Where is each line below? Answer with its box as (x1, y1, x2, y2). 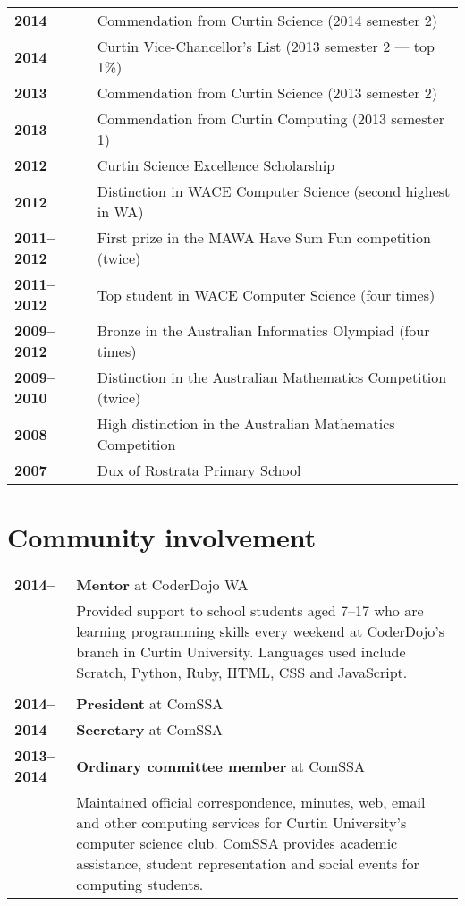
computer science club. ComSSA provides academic (76, 833, 398, 854)
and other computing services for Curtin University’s (76, 812, 407, 834)
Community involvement (7, 519, 317, 555)
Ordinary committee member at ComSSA (76, 755, 365, 776)
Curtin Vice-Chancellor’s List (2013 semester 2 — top (97, 36, 435, 56)
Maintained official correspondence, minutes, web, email (76, 792, 426, 813)
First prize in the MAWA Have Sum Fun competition (97, 227, 431, 248)
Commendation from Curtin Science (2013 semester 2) (97, 82, 438, 103)
